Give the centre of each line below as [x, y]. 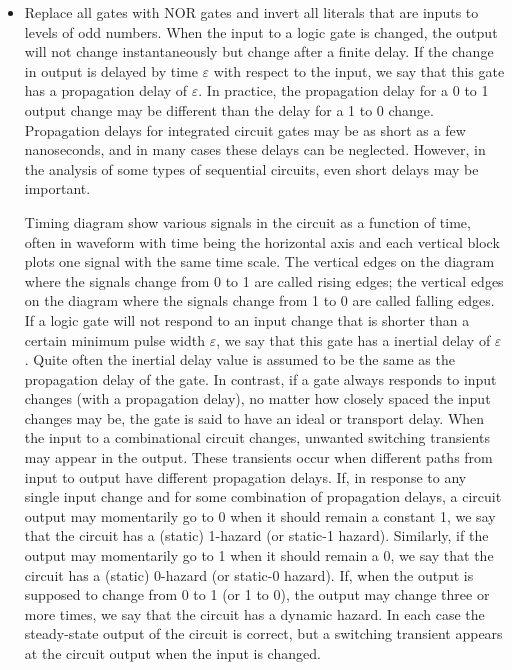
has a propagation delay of [106, 90]
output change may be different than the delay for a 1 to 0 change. [229, 109]
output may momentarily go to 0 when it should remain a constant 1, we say [260, 515]
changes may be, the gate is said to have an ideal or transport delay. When [254, 417]
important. [57, 188]
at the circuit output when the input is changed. [172, 653]
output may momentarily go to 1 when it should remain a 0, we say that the [259, 555]
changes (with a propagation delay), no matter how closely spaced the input [257, 398]
